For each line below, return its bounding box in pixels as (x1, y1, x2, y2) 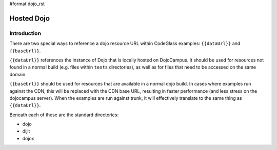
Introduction (9, 30, 41, 37)
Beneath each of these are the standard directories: (9, 112, 119, 118)
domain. (9, 71, 27, 77)
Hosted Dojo (9, 14, 50, 23)
